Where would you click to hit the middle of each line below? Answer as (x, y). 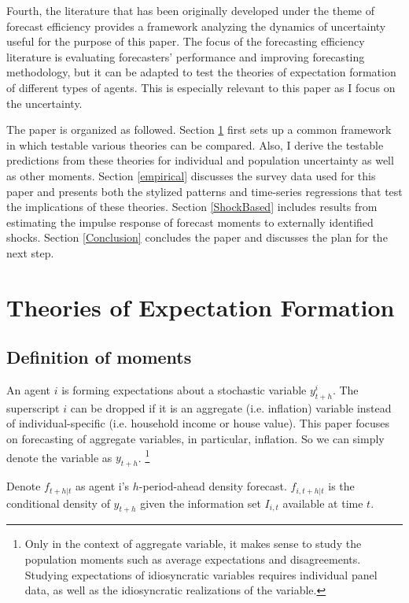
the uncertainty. (44, 103)
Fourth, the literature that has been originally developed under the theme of (190, 10)
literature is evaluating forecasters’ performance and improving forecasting (186, 56)
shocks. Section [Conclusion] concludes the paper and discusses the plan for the (197, 237)
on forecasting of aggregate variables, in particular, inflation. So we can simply (195, 439)
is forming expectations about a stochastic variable (184, 390)
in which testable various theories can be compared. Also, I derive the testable (195, 144)
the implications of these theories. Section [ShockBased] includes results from (192, 207)
